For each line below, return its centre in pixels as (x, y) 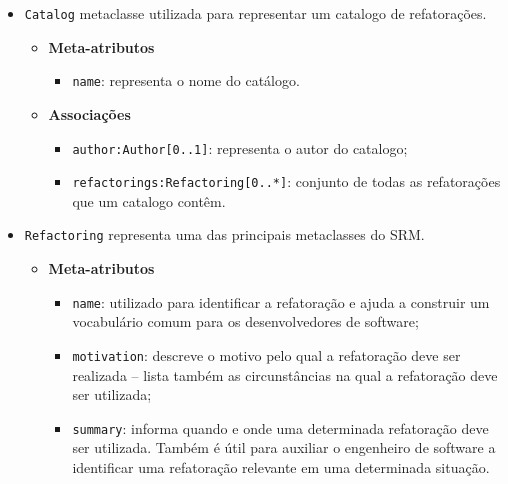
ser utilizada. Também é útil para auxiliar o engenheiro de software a (284, 447)
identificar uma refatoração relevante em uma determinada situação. (281, 467)
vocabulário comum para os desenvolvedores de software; (245, 321)
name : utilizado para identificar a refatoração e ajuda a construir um (281, 301)
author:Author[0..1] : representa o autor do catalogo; (240, 147)
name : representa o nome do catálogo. (186, 80)
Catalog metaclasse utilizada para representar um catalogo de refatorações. (255, 13)
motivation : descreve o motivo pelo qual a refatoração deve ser (266, 354)
